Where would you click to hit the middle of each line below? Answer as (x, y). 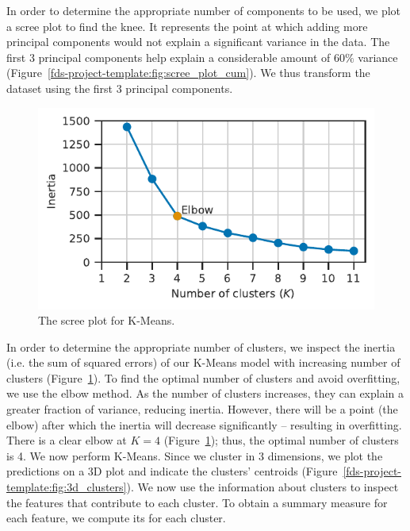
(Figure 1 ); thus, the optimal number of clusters (281, 440)
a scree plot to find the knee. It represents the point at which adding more (187, 26)
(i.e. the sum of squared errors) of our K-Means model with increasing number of (203, 362)
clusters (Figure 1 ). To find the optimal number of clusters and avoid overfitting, (203, 377)
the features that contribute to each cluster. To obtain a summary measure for (197, 502)
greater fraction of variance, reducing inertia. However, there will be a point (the (202, 409)
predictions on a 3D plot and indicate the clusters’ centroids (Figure (172, 471)
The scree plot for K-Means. (107, 320)
